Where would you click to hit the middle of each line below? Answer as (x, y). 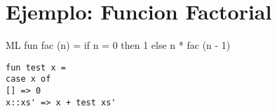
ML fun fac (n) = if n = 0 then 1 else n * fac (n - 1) (118, 45)
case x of (28, 79)
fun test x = (36, 67)
